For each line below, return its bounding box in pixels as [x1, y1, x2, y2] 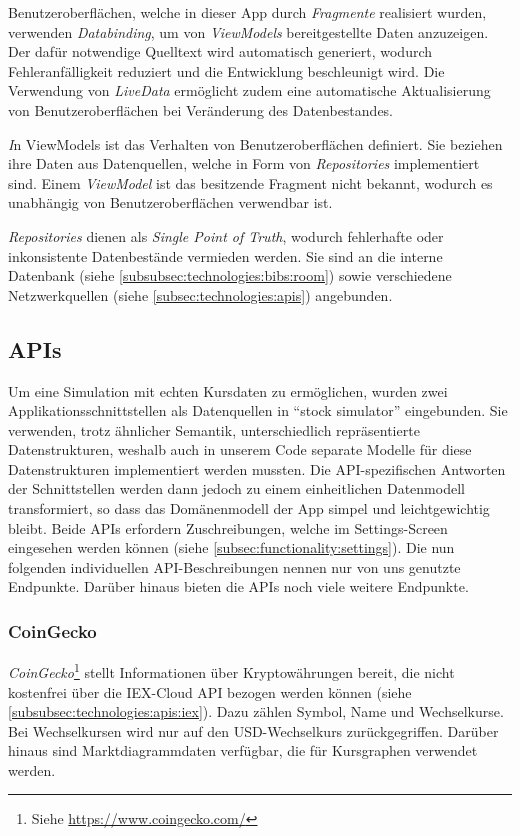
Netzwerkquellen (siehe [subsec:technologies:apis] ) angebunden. [8, 284, 393, 305]
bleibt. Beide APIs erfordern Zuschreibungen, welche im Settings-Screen [8, 517, 448, 538]
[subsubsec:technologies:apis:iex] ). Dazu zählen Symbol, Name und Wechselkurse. [8, 701, 504, 722]
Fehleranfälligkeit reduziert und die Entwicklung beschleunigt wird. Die [8, 60, 445, 81]
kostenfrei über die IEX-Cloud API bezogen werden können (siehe [8, 681, 412, 702]
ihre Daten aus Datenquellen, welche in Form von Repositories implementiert [8, 153, 480, 174]
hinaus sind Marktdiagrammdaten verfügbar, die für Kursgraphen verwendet [8, 740, 478, 761]
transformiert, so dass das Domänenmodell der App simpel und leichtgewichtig [8, 498, 490, 519]
